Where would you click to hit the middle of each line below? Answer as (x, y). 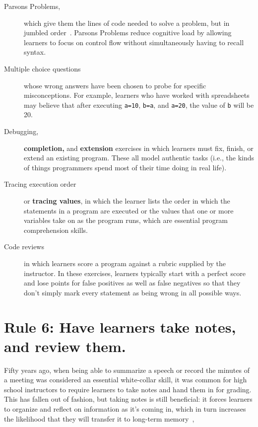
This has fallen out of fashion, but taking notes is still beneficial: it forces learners (128, 399)
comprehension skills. (56, 230)
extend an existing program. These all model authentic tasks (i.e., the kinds (139, 158)
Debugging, (21, 131)
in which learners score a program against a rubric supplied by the (125, 263)
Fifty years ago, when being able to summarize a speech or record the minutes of (127, 370)
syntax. (35, 52)
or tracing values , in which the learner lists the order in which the (127, 200)
